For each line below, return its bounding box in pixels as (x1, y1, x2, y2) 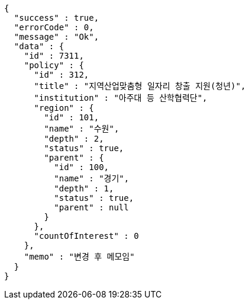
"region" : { (34, 103, 94, 113)
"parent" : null (54, 203, 129, 212)
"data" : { (14, 41, 64, 51)
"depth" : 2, (44, 134, 104, 143)
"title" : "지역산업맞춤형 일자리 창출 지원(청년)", (34, 81, 246, 91)
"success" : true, (14, 13, 99, 23)
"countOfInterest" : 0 (34, 231, 139, 241)
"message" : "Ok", (14, 32, 99, 41)
